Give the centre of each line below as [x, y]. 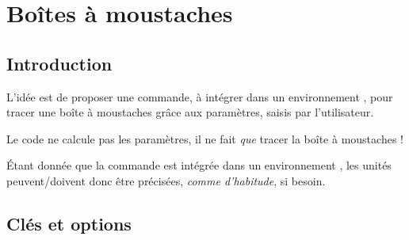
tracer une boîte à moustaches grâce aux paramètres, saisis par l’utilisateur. [190, 112]
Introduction [59, 63]
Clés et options [69, 223]
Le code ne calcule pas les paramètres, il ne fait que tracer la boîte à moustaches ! [205, 138]
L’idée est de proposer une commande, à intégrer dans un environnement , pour [200, 96]
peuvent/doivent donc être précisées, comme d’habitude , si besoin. [166, 180]
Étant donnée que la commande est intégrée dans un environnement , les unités [199, 165]
